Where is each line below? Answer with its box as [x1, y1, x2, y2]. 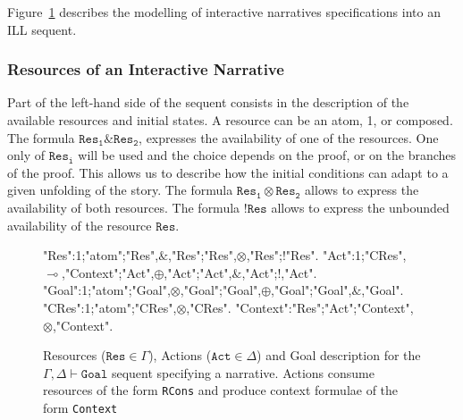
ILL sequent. [7, 20, 77, 38]
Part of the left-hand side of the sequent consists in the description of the [7, 93, 409, 112]
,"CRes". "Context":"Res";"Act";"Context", [186, 298, 414, 316]
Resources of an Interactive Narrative [7, 58, 284, 80]
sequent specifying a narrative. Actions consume [111, 363, 375, 382]
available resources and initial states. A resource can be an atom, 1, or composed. [7, 111, 453, 129]
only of [7, 146, 46, 164]
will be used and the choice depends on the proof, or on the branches [78, 146, 457, 164]
